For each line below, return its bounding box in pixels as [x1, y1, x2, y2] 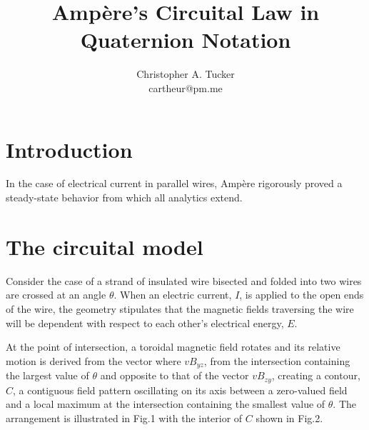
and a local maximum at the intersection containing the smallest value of [6, 396, 325, 411]
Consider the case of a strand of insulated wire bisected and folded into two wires [6, 273, 362, 288]
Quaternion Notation [80, 25, 291, 54]
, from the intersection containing [203, 353, 350, 368]
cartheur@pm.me [148, 80, 223, 95]
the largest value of [6, 368, 89, 383]
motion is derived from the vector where [6, 353, 181, 368]
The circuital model [6, 231, 203, 261]
